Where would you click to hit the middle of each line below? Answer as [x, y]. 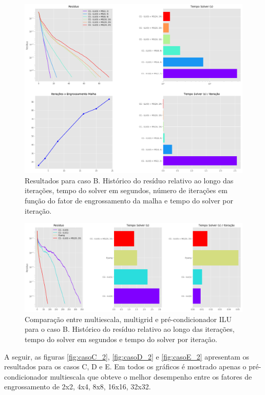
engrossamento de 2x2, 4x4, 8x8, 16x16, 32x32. [78, 387]
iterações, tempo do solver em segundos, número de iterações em [126, 190]
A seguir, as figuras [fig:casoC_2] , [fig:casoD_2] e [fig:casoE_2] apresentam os [127, 356]
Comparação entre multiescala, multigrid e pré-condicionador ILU [128, 319]
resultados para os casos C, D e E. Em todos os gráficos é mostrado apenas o [125, 366]
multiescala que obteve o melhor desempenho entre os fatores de [151, 376]
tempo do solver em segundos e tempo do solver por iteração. [121, 339]
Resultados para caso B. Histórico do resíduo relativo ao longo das [129, 180]
